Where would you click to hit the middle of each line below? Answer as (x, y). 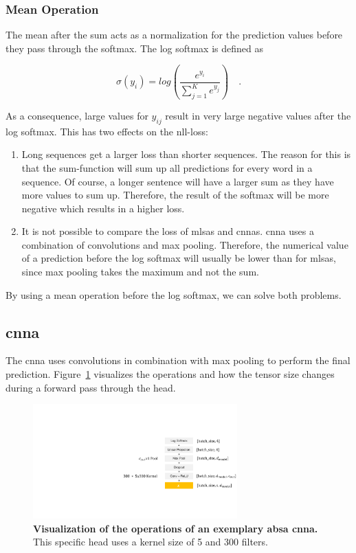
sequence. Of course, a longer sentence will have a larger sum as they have (178, 181)
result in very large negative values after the (258, 115)
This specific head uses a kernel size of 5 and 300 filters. (151, 542)
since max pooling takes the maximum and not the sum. (140, 272)
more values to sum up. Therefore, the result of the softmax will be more (175, 195)
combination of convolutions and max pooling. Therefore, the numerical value (185, 244)
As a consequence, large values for (77, 115)
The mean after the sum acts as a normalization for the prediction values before (174, 35)
